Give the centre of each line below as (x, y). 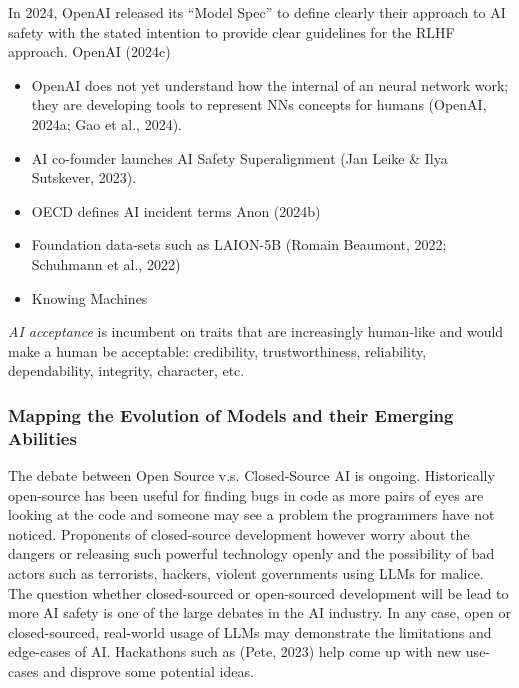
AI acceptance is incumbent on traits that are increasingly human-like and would (256, 331)
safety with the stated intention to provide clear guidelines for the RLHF (231, 31)
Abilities (42, 437)
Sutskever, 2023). (84, 177)
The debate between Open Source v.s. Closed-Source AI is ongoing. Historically (251, 475)
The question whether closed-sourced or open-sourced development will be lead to (258, 592)
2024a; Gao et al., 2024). (107, 123)
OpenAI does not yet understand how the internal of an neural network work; (270, 84)
